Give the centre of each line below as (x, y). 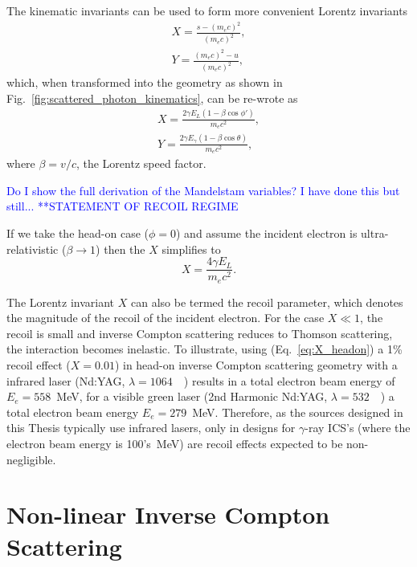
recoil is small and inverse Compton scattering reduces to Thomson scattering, (200, 333)
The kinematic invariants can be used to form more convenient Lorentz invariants (207, 10)
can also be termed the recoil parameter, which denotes (267, 302)
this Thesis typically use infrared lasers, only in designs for (151, 428)
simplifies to (191, 249)
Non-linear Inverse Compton (168, 514)
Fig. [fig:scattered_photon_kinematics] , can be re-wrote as (152, 98)
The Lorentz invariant (61, 302)
